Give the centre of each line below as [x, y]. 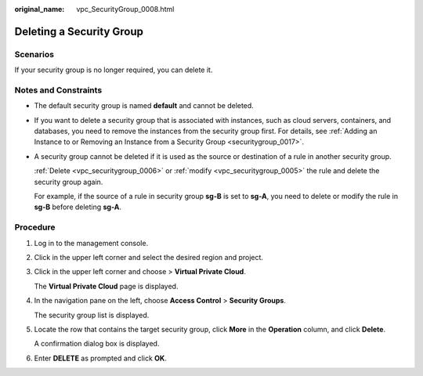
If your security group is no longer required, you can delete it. [114, 70]
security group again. [69, 182]
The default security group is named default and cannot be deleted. [144, 106]
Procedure [35, 227]
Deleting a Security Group [79, 31]
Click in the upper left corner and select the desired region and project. [149, 257]
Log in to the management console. [91, 243]
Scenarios [34, 54]
